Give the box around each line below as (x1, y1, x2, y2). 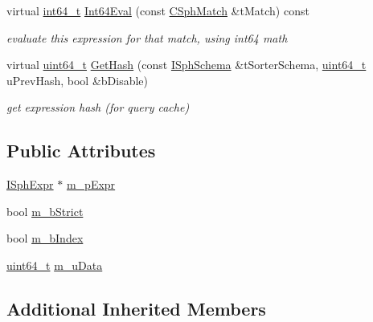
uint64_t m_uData (6, 256, 103, 273)
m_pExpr (66, 176, 116, 193)
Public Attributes (6, 138, 156, 163)
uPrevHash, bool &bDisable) (6, 71, 149, 88)
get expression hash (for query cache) (6, 99, 190, 116)
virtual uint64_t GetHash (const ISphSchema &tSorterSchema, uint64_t (6, 56, 367, 73)
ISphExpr (6, 176, 54, 193)
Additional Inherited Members (6, 296, 266, 320)
